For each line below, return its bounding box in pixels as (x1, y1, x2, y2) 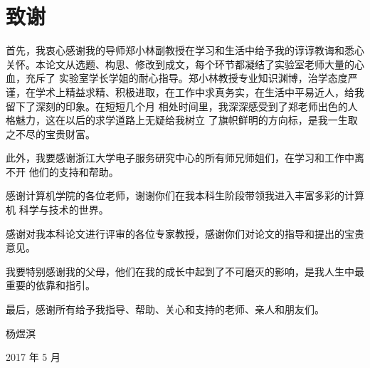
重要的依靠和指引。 (6, 278, 95, 293)
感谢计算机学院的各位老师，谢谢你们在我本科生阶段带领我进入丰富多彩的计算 (6, 188, 364, 203)
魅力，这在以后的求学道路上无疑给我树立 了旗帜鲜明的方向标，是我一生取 (15, 112, 358, 127)
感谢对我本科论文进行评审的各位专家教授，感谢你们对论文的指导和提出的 (6, 226, 344, 241)
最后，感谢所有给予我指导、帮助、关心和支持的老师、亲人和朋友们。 (6, 302, 324, 317)
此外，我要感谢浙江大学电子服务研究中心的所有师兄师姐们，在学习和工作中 (6, 150, 354, 165)
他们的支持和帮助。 (28, 164, 119, 179)
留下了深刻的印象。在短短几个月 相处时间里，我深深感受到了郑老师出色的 (6, 98, 348, 113)
